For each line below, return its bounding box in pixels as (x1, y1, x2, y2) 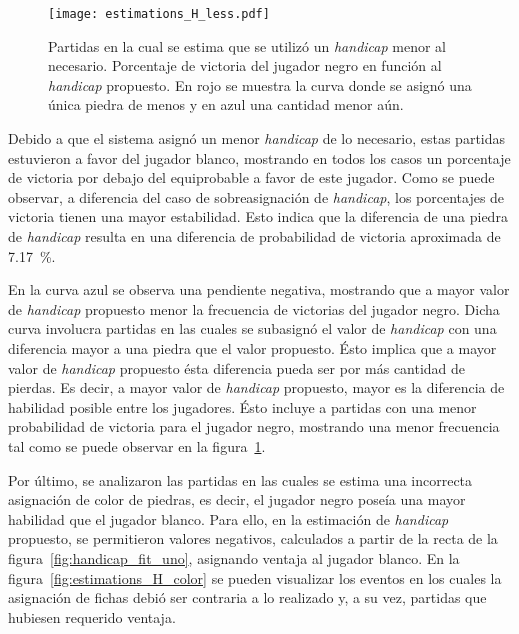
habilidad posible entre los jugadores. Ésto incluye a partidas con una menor (8, 396, 477, 417)
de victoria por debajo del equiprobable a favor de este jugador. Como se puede (8, 167, 495, 188)
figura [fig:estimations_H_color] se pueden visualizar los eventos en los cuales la (8, 567, 502, 588)
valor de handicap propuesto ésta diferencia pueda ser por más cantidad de (8, 357, 466, 378)
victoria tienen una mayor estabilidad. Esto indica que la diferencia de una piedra (8, 206, 508, 227)
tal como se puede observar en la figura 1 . (8, 435, 266, 456)
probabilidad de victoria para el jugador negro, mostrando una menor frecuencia (8, 416, 500, 437)
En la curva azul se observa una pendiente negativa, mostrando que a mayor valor (8, 279, 510, 300)
